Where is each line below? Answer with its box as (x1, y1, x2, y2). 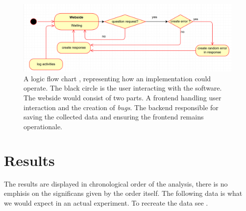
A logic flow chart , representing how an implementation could (24, 73, 211, 83)
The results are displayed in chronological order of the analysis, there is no (4, 178, 228, 188)
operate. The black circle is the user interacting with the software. (24, 83, 222, 93)
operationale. (24, 121, 63, 131)
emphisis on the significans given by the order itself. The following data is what (4, 188, 243, 198)
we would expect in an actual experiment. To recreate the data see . (4, 197, 208, 208)
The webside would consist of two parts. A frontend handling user (24, 93, 221, 103)
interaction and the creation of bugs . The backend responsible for (24, 102, 219, 112)
